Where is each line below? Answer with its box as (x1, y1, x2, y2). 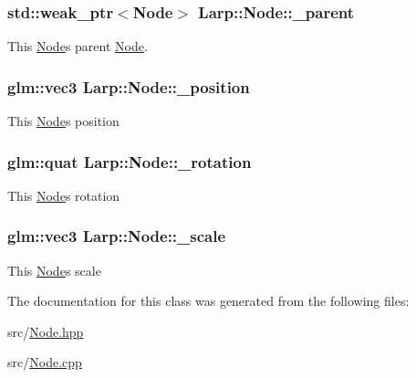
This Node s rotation (7, 185, 120, 205)
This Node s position (7, 111, 120, 131)
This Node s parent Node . (7, 37, 148, 56)
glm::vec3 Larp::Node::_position (7, 75, 250, 98)
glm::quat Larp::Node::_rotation (7, 150, 252, 173)
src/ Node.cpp (7, 352, 82, 372)
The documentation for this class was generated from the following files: (7, 291, 410, 310)
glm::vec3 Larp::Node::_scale (7, 225, 226, 247)
